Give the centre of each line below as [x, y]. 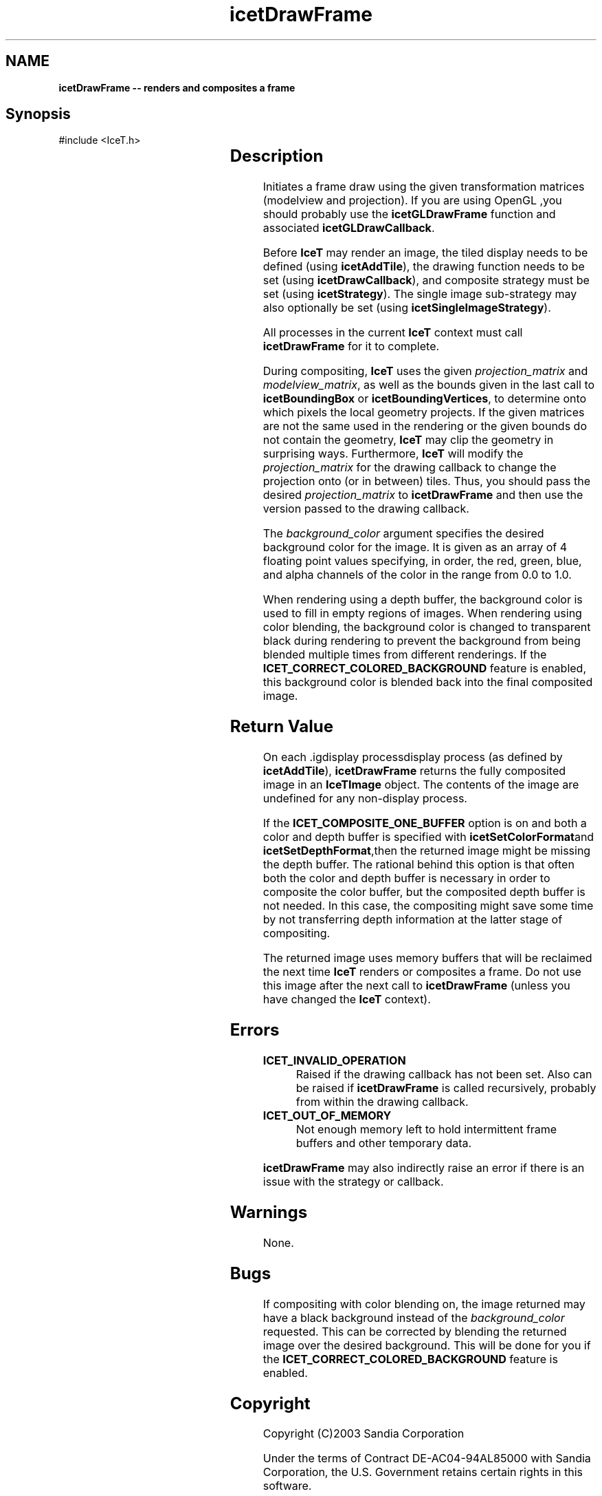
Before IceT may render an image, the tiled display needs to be [425, 253]
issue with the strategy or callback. [353, 1181]
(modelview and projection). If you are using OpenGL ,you [412, 201]
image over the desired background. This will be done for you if [427, 1345]
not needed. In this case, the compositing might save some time [428, 906]
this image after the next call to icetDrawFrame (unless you [416, 986]
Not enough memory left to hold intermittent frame [426, 1129]
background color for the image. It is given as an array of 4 [415, 547]
